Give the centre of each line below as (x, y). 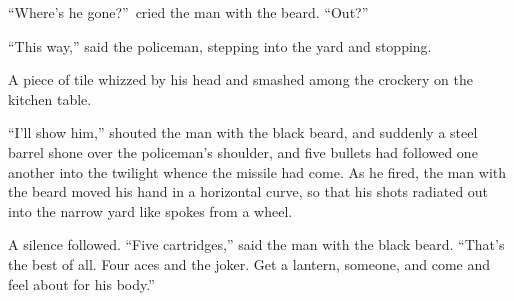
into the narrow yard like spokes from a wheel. (150, 210)
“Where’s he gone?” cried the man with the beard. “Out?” (188, 12)
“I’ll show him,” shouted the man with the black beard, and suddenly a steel (243, 132)
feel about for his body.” (81, 283)
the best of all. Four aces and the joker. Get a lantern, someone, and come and (249, 263)
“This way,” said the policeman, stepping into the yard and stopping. (220, 45)
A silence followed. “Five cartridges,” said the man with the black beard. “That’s (256, 244)
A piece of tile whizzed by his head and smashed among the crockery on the (240, 79)
